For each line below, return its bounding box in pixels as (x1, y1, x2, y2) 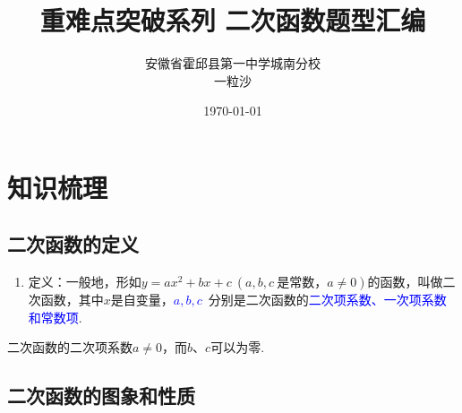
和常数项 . (28, 307, 82, 326)
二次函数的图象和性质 (7, 382, 195, 409)
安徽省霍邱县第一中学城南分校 (145, 54, 321, 73)
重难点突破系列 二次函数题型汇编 (39, 2, 426, 39)
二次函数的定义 (7, 230, 139, 258)
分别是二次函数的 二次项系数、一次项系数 (208, 290, 447, 309)
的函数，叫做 (367, 272, 443, 291)
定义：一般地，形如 (28, 272, 141, 291)
